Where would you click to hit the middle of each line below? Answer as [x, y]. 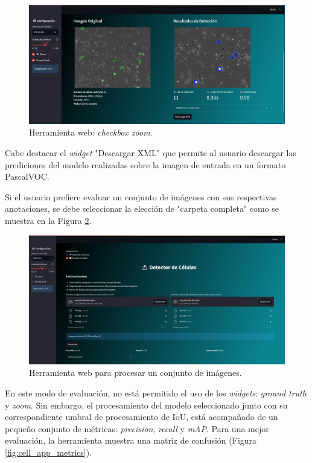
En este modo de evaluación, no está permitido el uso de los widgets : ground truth [156, 393]
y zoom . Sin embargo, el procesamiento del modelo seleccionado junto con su [146, 405]
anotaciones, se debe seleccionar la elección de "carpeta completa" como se [142, 209]
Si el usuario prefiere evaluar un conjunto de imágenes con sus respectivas [141, 196]
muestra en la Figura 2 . [48, 221]
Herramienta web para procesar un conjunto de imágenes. [135, 373]
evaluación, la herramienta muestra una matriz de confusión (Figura [131, 440]
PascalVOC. [27, 176]
